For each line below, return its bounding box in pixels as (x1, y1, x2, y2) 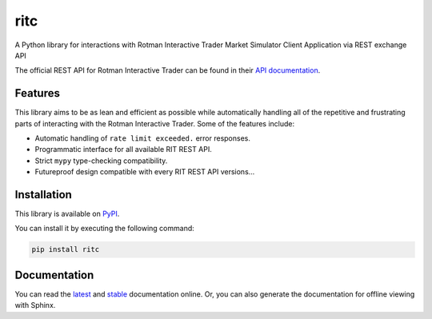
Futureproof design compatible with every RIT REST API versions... (34, 167, 255, 177)
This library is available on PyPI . (14, 209, 120, 219)
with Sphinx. (14, 301, 56, 310)
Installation (14, 188, 72, 201)
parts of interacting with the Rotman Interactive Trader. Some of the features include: (14, 118, 295, 128)
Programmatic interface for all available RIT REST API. (34, 145, 212, 154)
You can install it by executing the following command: (14, 224, 195, 233)
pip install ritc (31, 245, 100, 254)
